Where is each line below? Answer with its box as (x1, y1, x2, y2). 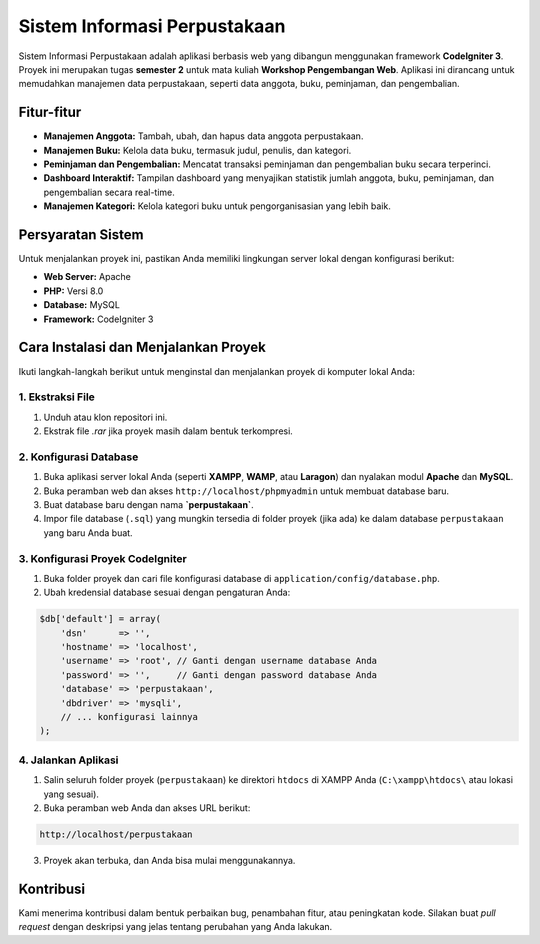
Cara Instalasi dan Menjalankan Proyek (18, 339, 267, 356)
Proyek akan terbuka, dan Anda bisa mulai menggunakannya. (43, 854, 296, 866)
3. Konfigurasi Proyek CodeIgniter (18, 551, 187, 565)
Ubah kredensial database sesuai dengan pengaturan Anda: (43, 586, 291, 599)
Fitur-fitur (18, 104, 82, 121)
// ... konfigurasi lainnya (60, 711, 199, 723)
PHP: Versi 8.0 (43, 285, 104, 297)
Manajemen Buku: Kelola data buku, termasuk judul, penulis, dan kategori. (43, 144, 352, 156)
